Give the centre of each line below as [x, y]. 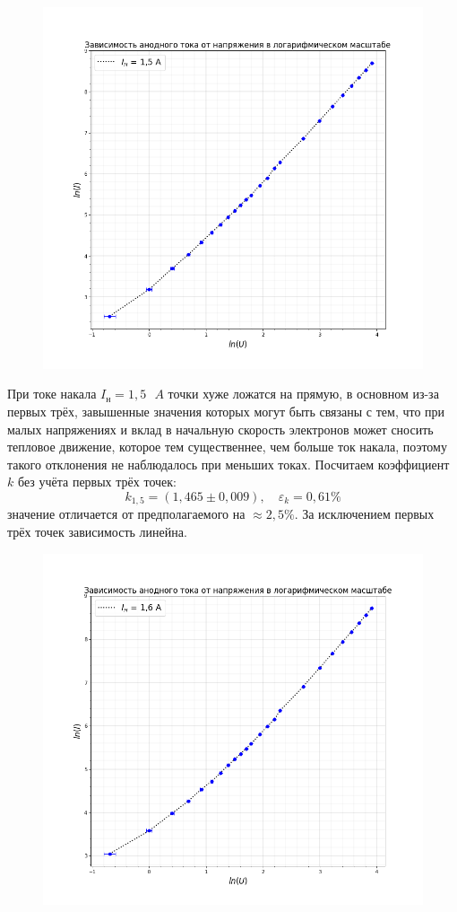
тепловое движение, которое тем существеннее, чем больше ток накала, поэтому [227, 447]
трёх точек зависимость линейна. [97, 531]
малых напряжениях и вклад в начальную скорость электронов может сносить [220, 429]
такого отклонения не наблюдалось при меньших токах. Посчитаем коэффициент [228, 464]
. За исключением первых [364, 514]
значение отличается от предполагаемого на [126, 514]
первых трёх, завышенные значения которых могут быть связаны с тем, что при [226, 411]
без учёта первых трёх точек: [97, 482]
